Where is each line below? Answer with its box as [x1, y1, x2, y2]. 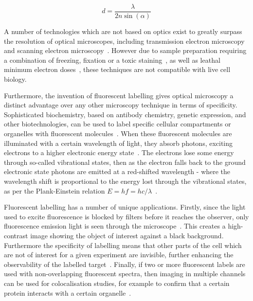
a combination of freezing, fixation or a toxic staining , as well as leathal [4, 54, 220, 65]
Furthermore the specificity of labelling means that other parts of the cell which [4, 240, 242, 250]
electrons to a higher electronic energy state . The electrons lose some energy [4, 147, 234, 158]
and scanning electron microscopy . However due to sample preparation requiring [4, 45, 247, 55]
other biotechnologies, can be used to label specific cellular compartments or [4, 119, 231, 129]
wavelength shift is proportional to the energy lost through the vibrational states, [4, 176, 247, 186]
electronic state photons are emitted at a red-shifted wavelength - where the [4, 166, 231, 177]
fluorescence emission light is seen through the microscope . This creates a [4, 221, 226, 231]
